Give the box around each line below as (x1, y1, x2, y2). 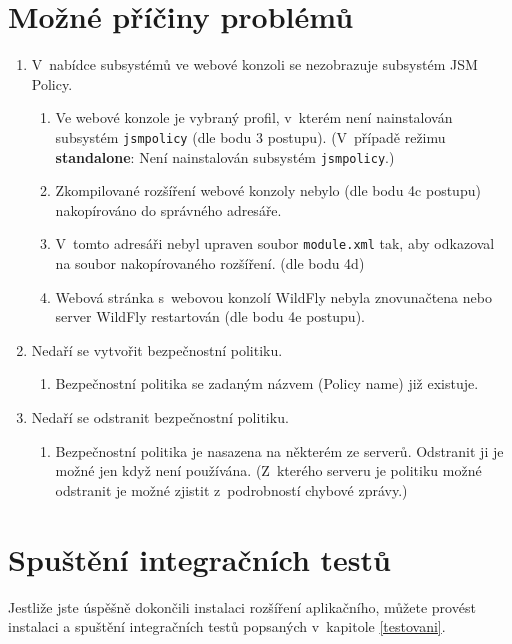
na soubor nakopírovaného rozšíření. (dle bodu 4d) (55, 253, 365, 274)
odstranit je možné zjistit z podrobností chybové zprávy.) (55, 479, 408, 500)
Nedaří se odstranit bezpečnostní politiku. (31, 407, 289, 428)
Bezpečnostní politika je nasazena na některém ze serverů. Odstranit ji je (55, 440, 504, 461)
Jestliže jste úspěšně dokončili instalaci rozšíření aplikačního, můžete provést (8, 596, 476, 617)
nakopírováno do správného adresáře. (55, 199, 282, 220)
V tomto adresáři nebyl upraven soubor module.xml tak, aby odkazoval (55, 233, 495, 254)
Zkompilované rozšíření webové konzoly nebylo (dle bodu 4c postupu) (55, 180, 481, 201)
